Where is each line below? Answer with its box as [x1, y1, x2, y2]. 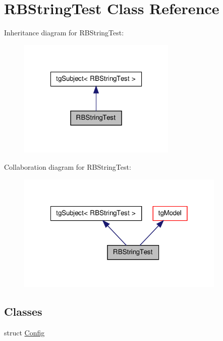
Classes [4, 304, 42, 319]
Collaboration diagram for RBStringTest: [4, 161, 131, 172]
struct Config [4, 327, 45, 337]
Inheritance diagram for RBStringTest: [4, 27, 124, 38]
